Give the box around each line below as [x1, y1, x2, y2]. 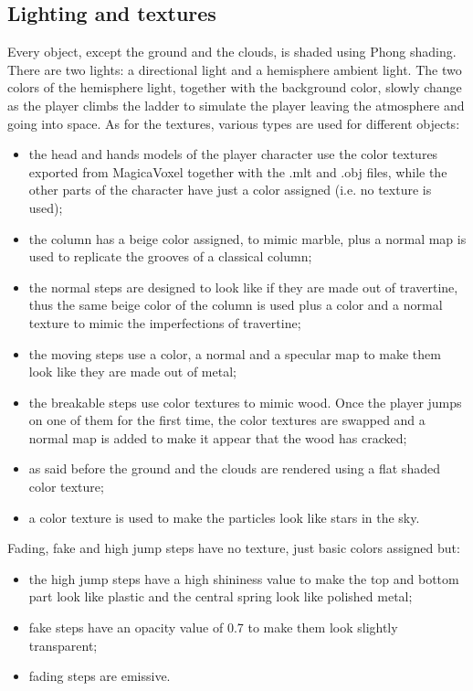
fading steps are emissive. [28, 666, 171, 686]
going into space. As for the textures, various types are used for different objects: [7, 113, 460, 133]
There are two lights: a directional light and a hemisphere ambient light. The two [7, 59, 462, 79]
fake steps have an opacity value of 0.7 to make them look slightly [28, 618, 398, 637]
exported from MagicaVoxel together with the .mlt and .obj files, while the [28, 162, 447, 181]
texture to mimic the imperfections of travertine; [28, 313, 301, 332]
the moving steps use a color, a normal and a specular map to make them [28, 344, 441, 363]
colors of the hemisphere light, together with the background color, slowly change [7, 78, 462, 97]
